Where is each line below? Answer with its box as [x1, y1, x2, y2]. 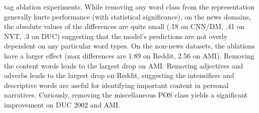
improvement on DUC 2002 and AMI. [4, 99, 120, 109]
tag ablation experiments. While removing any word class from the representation [4, 1, 255, 11]
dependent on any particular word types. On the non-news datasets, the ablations [4, 40, 255, 51]
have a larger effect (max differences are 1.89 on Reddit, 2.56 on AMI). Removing [4, 50, 254, 60]
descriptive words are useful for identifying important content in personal [4, 79, 229, 90]
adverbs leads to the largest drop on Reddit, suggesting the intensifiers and [4, 70, 234, 80]
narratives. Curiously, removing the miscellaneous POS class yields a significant [4, 89, 248, 100]
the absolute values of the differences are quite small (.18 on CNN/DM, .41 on [4, 21, 244, 31]
